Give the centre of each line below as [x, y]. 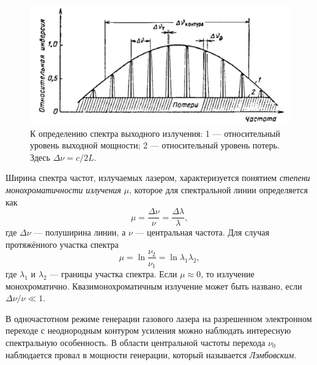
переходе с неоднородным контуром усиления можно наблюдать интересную [148, 330]
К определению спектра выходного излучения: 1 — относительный [155, 133]
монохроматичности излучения [63, 190]
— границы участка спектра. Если [114, 274]
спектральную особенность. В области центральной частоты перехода [136, 342]
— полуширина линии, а [80, 232]
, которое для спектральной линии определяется [218, 190]
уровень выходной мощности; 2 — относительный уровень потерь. [155, 145]
